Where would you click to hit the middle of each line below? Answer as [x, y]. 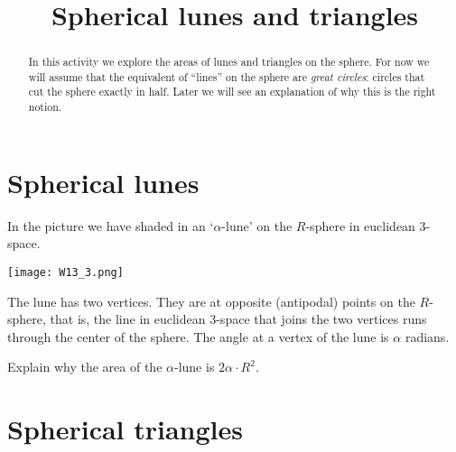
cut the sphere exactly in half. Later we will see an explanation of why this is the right [232, 92]
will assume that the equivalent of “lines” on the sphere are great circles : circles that [227, 76]
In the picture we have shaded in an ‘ [111, 225]
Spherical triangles [126, 429]
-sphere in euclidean [360, 225]
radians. [427, 336]
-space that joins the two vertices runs [321, 319]
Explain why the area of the [85, 367]
